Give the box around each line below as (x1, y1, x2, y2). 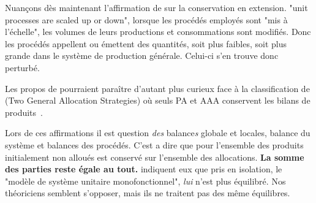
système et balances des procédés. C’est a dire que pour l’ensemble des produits (5, 138, 304, 151)
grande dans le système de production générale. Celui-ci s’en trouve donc (5, 49, 279, 62)
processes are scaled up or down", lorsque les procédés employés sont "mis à (5, 13, 288, 26)
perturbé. (5, 61, 40, 74)
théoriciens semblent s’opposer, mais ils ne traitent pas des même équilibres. (5, 186, 290, 199)
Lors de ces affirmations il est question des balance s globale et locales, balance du (5, 126, 310, 139)
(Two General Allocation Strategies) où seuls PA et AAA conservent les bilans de (5, 94, 310, 107)
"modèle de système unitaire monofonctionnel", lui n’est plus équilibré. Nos (5, 174, 286, 187)
